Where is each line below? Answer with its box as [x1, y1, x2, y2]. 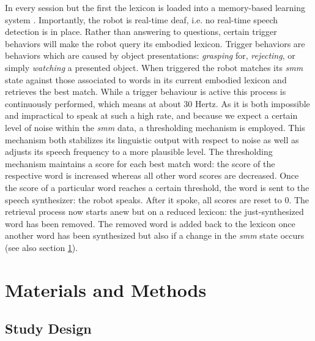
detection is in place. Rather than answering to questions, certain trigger [5, 25, 277, 38]
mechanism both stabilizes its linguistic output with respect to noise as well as [5, 133, 299, 146]
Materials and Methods [5, 277, 207, 302]
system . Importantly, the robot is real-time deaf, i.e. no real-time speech [5, 13, 278, 26]
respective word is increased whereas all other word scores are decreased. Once [5, 169, 299, 182]
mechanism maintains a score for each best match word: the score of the [5, 157, 275, 170]
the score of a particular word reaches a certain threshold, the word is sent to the [5, 181, 309, 193]
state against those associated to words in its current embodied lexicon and [5, 73, 287, 86]
